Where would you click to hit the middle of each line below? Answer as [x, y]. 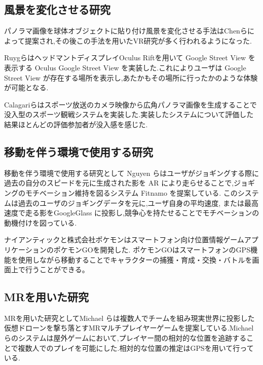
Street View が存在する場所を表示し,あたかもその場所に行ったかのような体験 [131, 77]
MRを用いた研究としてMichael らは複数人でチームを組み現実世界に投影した [129, 318]
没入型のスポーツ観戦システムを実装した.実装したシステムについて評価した [129, 114]
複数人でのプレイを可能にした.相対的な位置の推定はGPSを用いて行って [136, 348]
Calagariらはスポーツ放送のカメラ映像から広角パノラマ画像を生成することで [130, 104]
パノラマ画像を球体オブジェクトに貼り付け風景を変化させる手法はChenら [126, 31]
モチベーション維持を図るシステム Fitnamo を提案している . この [131, 192]
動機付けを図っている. [41, 222]
